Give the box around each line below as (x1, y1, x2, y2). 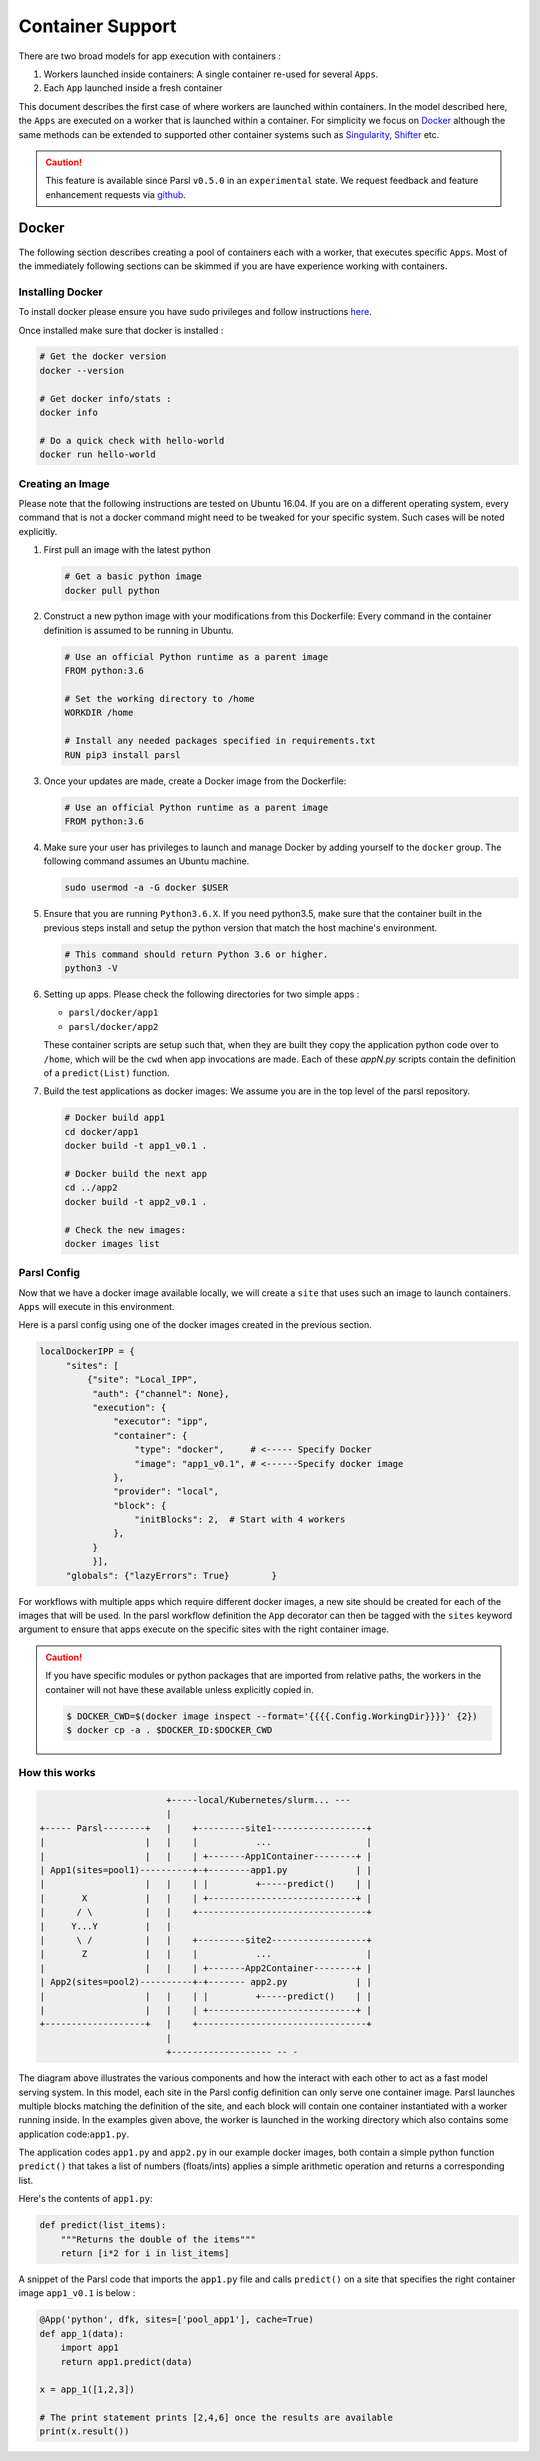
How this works (18, 1766, 96, 1780)
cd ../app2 (64, 1182, 118, 1194)
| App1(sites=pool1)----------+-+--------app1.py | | (39, 1865, 372, 1876)
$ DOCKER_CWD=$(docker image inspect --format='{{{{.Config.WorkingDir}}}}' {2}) (66, 1710, 479, 1722)
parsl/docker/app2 (68, 1021, 159, 1032)
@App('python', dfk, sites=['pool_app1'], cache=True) (39, 2314, 314, 2325)
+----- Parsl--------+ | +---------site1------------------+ (39, 1822, 372, 1834)
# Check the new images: (64, 1224, 187, 1235)
